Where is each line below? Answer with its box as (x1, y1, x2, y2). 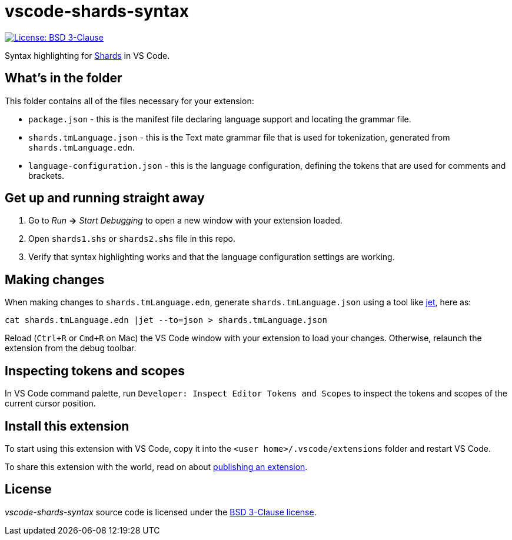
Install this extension (5, 418, 129, 434)
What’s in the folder (5, 71, 122, 86)
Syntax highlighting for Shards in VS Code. (5, 50, 170, 61)
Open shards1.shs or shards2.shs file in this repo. (28, 234, 236, 244)
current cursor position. (5, 398, 96, 409)
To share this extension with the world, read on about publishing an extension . (5, 461, 308, 472)
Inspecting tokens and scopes (5, 363, 185, 378)
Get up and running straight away (5, 191, 205, 206)
